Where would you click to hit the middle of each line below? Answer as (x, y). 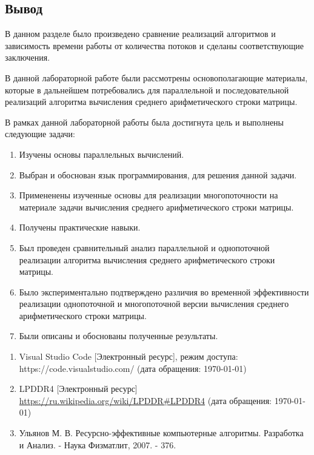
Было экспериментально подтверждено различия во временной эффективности (164, 292)
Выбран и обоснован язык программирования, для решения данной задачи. (158, 174)
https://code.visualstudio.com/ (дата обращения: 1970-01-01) (133, 368)
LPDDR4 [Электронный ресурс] (78, 389)
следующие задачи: (40, 134)
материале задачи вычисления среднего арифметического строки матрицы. (156, 207)
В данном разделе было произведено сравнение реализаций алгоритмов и (140, 34)
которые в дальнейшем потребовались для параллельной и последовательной (147, 89)
